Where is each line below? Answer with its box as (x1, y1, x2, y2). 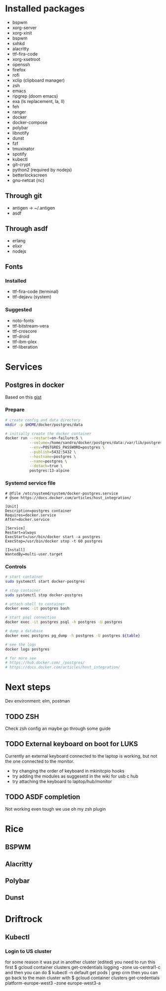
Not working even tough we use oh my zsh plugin (5, 806, 106, 812)
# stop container (5, 588, 41, 593)
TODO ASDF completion (5, 793, 81, 801)
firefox (12, 66, 26, 72)
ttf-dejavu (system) (12, 294, 52, 300)
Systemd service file (5, 480, 56, 487)
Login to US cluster (5, 947, 52, 954)
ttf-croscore (12, 328, 37, 334)
